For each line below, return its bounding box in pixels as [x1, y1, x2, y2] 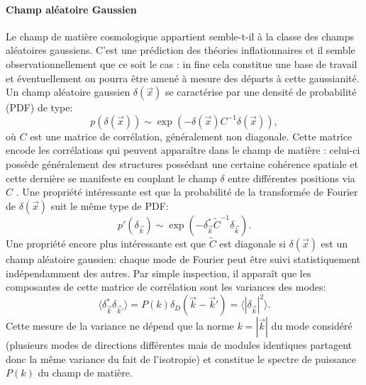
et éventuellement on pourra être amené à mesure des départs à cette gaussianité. [6, 70, 360, 85]
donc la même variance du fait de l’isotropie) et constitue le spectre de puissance [6, 351, 356, 366]
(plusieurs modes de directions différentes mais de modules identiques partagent [6, 337, 353, 352]
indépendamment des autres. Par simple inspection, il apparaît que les [6, 265, 311, 280]
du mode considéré [271, 318, 353, 333]
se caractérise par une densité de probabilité [165, 84, 357, 99]
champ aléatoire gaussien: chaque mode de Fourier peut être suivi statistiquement [6, 251, 361, 266]
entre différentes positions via [228, 170, 355, 185]
